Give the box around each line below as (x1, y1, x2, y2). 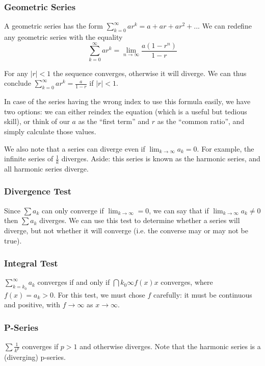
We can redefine (202, 20, 252, 31)
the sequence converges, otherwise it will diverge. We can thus (53, 67, 247, 78)
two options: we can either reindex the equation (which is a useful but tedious (4, 106, 247, 116)
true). (4, 235, 22, 246)
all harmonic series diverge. (4, 163, 89, 174)
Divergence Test (4, 185, 72, 198)
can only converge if (41, 205, 104, 215)
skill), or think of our (4, 116, 70, 127)
